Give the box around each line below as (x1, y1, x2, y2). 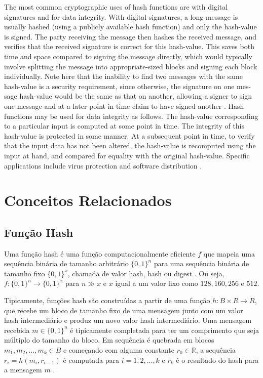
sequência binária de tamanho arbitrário (4, 258, 129, 269)
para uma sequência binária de (154, 258, 249, 269)
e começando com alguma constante (63, 345, 174, 355)
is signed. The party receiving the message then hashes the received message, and (4, 31, 257, 41)
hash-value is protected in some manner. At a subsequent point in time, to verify (4, 130, 255, 141)
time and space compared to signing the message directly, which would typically (4, 51, 252, 61)
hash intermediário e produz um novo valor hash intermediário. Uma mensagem (4, 315, 252, 325)
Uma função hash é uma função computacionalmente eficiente (4, 248, 196, 259)
